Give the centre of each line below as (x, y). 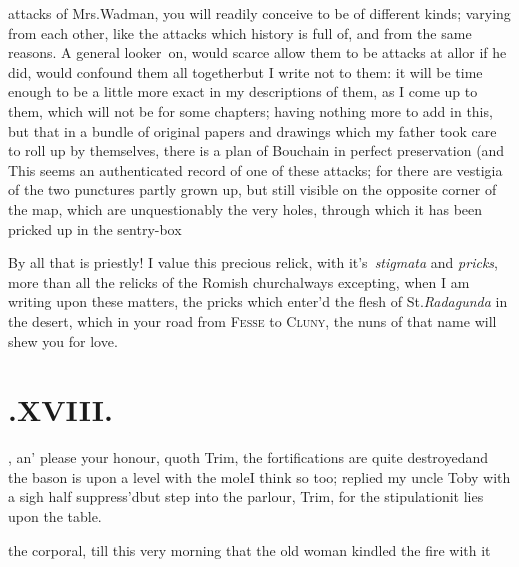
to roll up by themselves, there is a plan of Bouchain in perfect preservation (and (256, 150)
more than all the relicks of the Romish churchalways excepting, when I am (239, 281)
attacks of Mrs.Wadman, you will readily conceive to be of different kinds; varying (259, 13)
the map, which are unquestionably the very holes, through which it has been (245, 208)
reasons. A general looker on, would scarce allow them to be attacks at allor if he (257, 52)
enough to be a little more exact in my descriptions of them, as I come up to (243, 91)
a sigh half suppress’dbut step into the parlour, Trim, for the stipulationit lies (246, 496)
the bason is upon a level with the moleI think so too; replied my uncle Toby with (259, 476)
